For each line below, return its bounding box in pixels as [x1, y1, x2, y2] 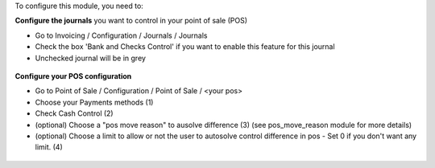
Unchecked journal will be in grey [35, 53, 147, 63]
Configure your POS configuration [14, 71, 132, 80]
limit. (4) [35, 142, 64, 152]
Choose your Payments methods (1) [35, 97, 154, 107]
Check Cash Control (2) [35, 109, 114, 118]
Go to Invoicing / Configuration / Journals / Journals [35, 31, 208, 40]
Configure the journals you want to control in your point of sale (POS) [14, 16, 247, 26]
